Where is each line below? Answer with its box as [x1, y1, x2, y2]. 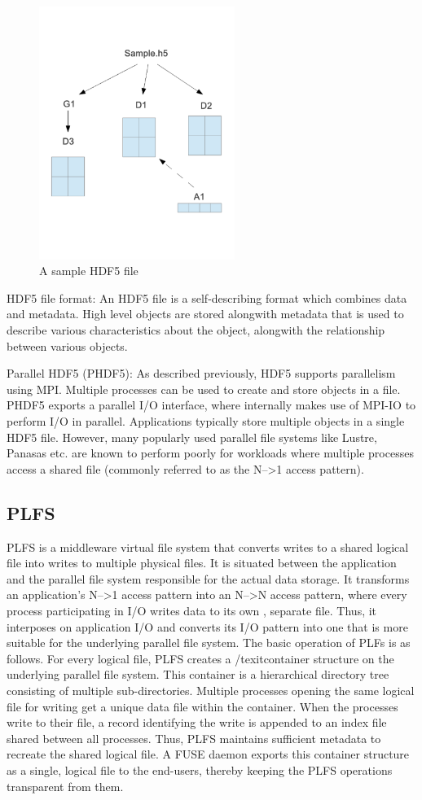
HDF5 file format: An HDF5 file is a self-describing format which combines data [7, 289, 407, 306]
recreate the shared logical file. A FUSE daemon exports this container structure [7, 745, 410, 763]
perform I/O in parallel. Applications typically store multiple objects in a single [7, 413, 405, 430]
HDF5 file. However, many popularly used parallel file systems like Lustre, [7, 428, 377, 445]
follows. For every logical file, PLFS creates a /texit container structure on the [7, 649, 394, 667]
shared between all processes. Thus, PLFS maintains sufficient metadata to [7, 729, 381, 746]
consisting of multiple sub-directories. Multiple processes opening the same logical [7, 681, 415, 698]
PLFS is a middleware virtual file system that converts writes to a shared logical [7, 538, 409, 555]
